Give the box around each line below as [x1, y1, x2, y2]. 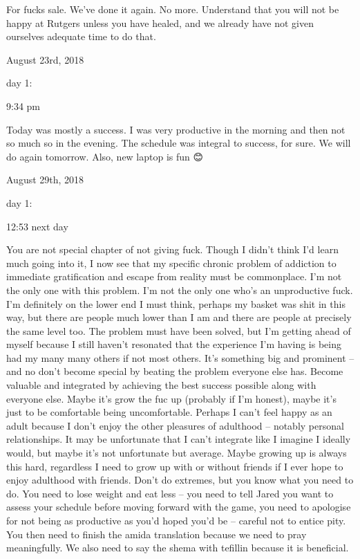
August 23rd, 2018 [6, 52, 84, 66]
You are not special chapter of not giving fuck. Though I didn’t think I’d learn [6, 242, 339, 257]
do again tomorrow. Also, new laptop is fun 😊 [6, 149, 204, 163]
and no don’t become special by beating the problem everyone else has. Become [6, 364, 343, 378]
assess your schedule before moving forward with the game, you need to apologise [6, 500, 351, 514]
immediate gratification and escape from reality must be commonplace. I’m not [6, 269, 342, 284]
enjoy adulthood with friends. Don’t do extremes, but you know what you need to [6, 473, 354, 487]
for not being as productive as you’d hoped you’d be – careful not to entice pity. [6, 513, 346, 527]
